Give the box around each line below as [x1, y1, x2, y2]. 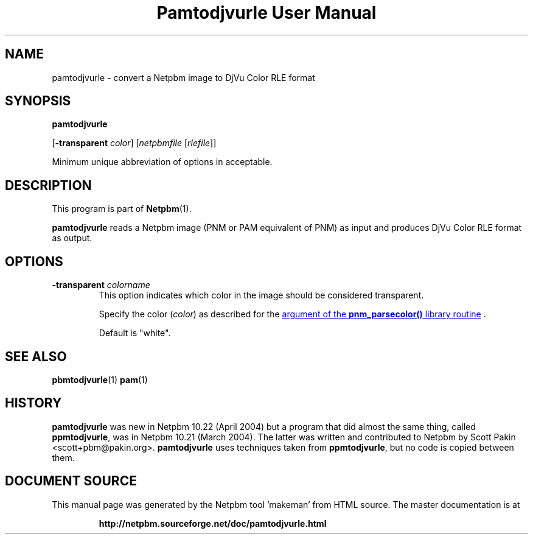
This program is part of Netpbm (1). [52, 203, 192, 214]
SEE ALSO [5, 348, 67, 364]
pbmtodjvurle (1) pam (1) [52, 374, 148, 385]
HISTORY [5, 395, 62, 411]
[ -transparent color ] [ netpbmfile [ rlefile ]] [52, 138, 217, 149]
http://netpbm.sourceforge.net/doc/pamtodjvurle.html [99, 518, 327, 529]
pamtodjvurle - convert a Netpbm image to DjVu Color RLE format [52, 72, 315, 83]
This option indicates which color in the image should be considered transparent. [99, 290, 424, 301]
